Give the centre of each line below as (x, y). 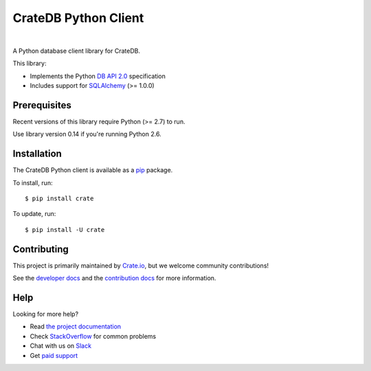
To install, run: (33, 182)
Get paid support (54, 355)
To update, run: (34, 214)
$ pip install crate (59, 199)
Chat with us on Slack (61, 346)
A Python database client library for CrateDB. (77, 51)
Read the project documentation (76, 326)
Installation (37, 154)
